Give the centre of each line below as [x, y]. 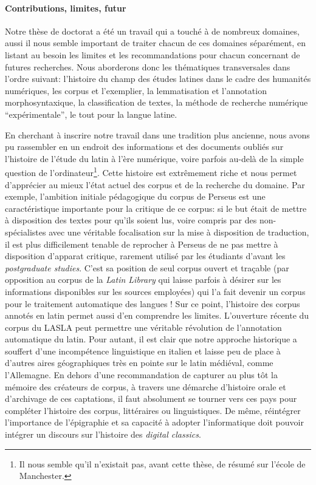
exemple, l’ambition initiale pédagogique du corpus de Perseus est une [135, 196]
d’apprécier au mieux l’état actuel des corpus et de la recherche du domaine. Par [155, 184]
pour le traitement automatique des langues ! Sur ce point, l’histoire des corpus [153, 303]
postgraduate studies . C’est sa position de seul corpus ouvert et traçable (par [147, 267]
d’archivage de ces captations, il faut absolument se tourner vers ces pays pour [151, 399]
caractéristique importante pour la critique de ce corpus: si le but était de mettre [156, 208]
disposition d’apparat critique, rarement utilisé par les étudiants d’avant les [145, 256]
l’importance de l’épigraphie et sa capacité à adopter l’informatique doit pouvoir [154, 422]
